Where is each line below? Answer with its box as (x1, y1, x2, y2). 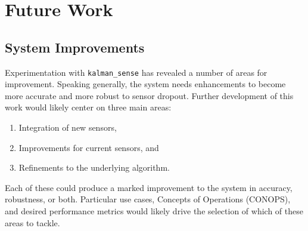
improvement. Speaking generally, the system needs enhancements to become (5, 78, 286, 90)
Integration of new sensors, (18, 121, 117, 134)
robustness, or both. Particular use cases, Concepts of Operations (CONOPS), (5, 193, 291, 205)
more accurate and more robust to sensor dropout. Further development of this (5, 89, 294, 101)
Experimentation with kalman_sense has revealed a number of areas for (5, 66, 267, 78)
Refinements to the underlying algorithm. (18, 161, 170, 174)
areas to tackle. (5, 216, 60, 229)
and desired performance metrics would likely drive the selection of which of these (5, 204, 303, 217)
